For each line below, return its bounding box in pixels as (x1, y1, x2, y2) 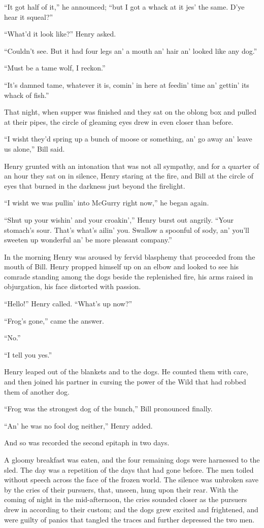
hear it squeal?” (4, 11, 53, 22)
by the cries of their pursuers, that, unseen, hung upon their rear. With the (4, 484, 239, 495)
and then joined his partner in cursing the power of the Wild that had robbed (4, 376, 246, 387)
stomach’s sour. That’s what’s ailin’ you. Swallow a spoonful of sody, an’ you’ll (4, 224, 249, 235)
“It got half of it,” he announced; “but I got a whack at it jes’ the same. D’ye (4, 2, 245, 12)
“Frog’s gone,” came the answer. (4, 315, 104, 326)
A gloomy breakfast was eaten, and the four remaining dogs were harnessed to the (4, 454, 260, 465)
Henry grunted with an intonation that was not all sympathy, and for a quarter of (4, 160, 259, 171)
